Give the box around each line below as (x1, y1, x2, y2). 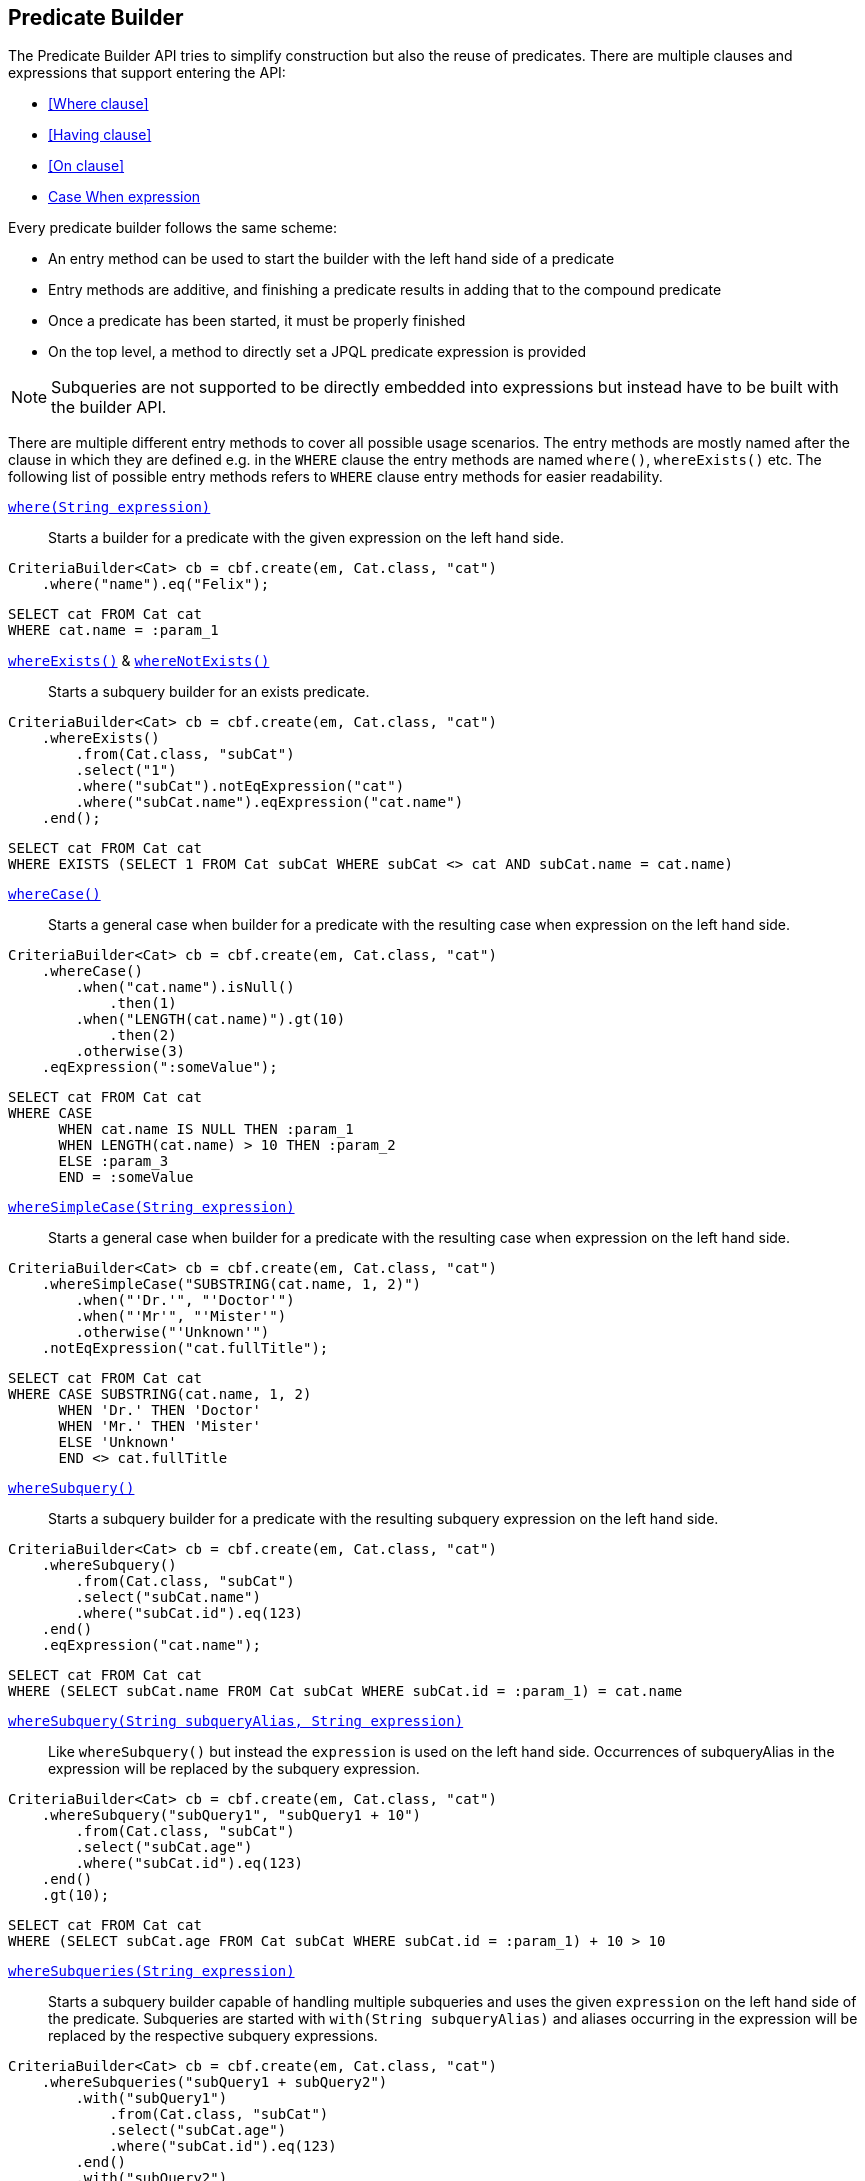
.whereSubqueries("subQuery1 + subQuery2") (41, 2074, 388, 2091)
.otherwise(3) (75, 1043, 186, 1060)
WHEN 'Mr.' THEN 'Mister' (58, 1418, 261, 1435)
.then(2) (109, 1027, 177, 1044)
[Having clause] (48, 126, 152, 144)
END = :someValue (58, 1169, 194, 1186)
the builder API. (51, 397, 167, 418)
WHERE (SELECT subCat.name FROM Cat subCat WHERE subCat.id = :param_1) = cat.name (8, 1683, 683, 1700)
